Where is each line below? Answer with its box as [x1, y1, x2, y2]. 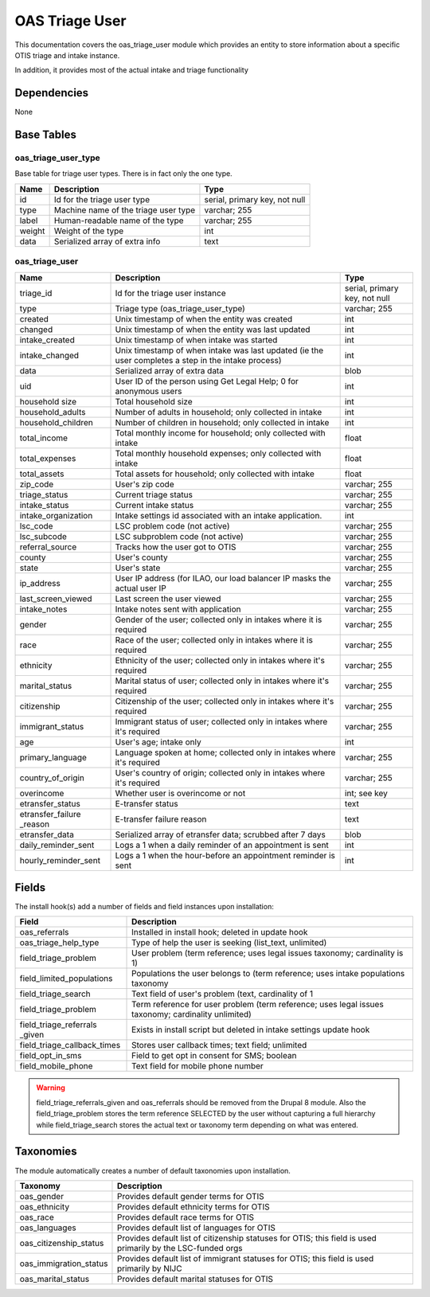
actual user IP [115, 582, 166, 593]
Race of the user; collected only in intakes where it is [115, 634, 314, 645]
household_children [19, 416, 93, 428]
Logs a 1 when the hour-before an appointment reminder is [115, 850, 336, 861]
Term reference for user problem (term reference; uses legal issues [131, 999, 384, 1010]
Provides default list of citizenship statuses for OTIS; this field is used [116, 1233, 377, 1244]
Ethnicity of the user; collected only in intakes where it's [115, 654, 326, 666]
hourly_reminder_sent [19, 854, 101, 865]
